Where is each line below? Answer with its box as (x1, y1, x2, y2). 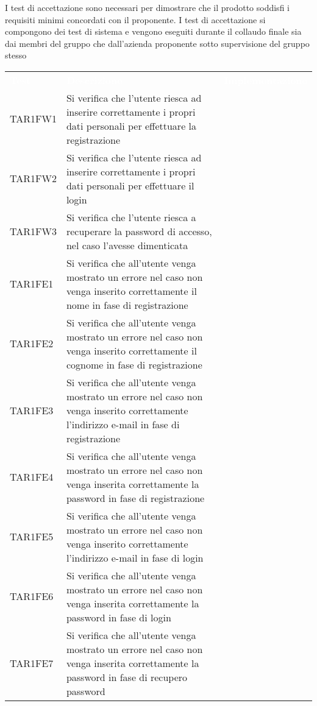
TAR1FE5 (10, 529, 54, 544)
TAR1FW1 (10, 111, 57, 126)
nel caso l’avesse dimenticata (66, 238, 188, 252)
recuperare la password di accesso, (66, 224, 212, 238)
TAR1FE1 (10, 277, 54, 291)
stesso (5, 49, 27, 62)
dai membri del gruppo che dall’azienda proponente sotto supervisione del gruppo (5, 37, 310, 49)
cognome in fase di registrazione (66, 357, 202, 372)
